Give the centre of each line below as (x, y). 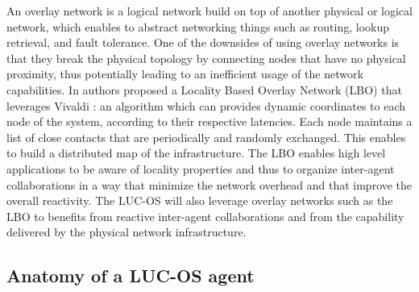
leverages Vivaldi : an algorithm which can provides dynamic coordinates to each (206, 105)
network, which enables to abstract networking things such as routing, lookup (198, 26)
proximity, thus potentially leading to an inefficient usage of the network (185, 74)
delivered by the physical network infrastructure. (127, 232)
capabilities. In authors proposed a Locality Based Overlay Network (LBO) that (204, 89)
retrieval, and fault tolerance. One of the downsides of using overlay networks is (203, 42)
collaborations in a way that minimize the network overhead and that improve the (209, 184)
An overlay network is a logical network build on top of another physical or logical (209, 10)
